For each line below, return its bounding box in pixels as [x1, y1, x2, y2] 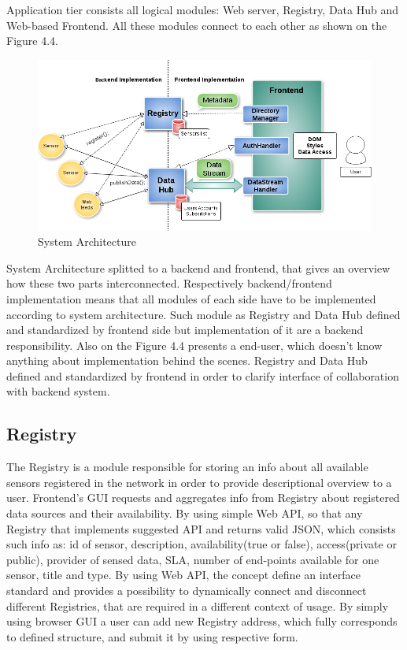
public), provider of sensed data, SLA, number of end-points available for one [6, 551, 379, 567]
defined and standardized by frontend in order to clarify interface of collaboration [6, 367, 399, 384]
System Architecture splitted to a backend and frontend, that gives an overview [6, 259, 390, 276]
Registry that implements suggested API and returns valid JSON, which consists [6, 520, 396, 537]
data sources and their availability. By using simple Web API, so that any [6, 505, 363, 522]
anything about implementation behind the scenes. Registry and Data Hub [6, 352, 368, 369]
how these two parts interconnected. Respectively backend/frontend [6, 275, 332, 292]
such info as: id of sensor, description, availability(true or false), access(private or [6, 536, 397, 552]
